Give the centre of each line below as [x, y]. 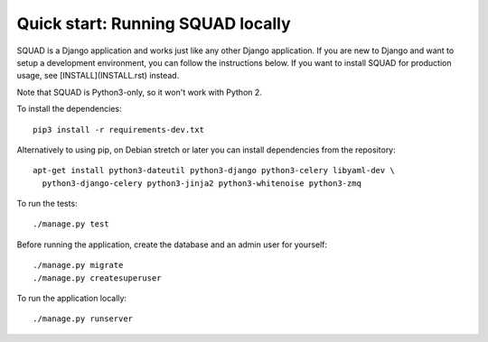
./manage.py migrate [78, 265]
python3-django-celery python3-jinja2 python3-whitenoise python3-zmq [202, 183]
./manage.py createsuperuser [97, 278]
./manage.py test [71, 224]
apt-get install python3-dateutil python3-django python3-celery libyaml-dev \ [214, 171]
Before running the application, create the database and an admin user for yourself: [172, 245]
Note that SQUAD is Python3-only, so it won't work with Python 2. [139, 92]
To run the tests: [47, 204]
